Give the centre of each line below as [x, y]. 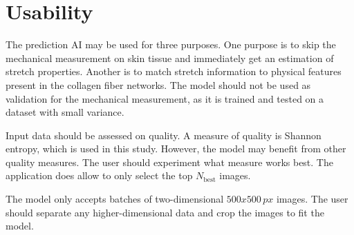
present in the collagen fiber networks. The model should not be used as [158, 84]
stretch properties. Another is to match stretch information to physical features [174, 71]
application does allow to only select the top [99, 175]
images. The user [312, 199]
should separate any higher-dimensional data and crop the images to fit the [165, 212]
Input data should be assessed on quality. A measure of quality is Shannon [164, 135]
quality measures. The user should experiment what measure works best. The [169, 162]
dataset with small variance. [65, 112]
